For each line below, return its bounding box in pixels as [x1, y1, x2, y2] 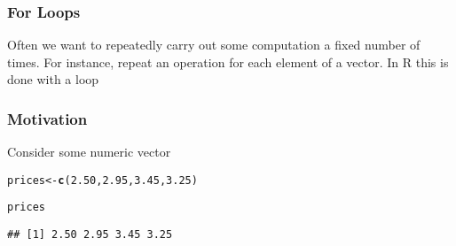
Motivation [7, 107, 88, 129]
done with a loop [7, 70, 99, 88]
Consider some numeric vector [7, 142, 171, 161]
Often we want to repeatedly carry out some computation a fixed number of [7, 35, 421, 54]
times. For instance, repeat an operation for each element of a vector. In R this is [7, 52, 449, 71]
